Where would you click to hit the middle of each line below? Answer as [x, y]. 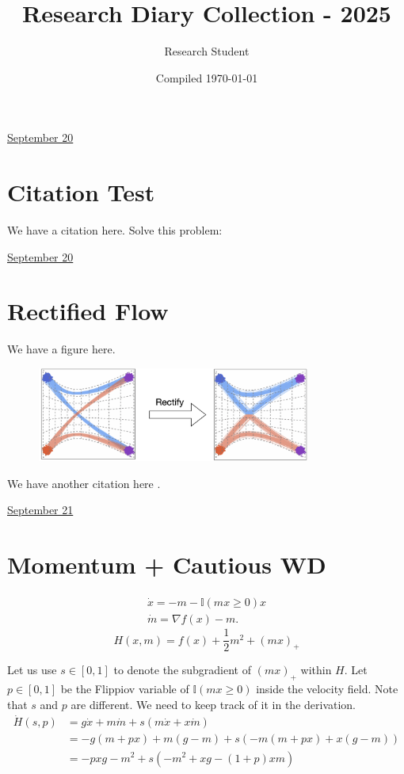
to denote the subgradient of [183, 670]
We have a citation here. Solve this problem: [115, 230]
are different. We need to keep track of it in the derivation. [213, 704]
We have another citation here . [84, 483]
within [316, 670]
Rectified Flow [88, 311]
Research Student [207, 51]
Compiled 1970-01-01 [207, 77]
